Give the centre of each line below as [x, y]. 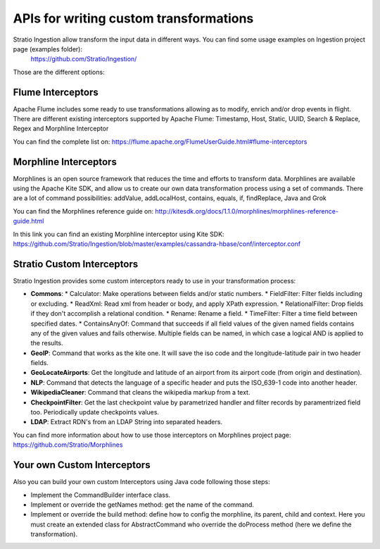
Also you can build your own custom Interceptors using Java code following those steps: [141, 482]
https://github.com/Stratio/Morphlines [68, 445]
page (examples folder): [47, 49]
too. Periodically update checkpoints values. [95, 412]
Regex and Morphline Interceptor [61, 129]
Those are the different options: [59, 72]
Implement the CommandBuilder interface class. [101, 495]
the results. [47, 343]
